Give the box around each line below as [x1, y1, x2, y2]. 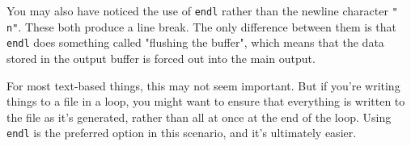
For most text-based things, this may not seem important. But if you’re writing [6, 77, 400, 94]
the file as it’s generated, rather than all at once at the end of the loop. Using [6, 108, 392, 125]
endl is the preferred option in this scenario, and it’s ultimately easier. [6, 124, 357, 141]
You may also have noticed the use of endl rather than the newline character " [6, 2, 398, 19]
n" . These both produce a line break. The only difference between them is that [6, 18, 397, 35]
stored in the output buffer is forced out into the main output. [6, 49, 316, 66]
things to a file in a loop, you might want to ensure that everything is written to [6, 93, 405, 110]
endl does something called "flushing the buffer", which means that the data [6, 34, 384, 51]
